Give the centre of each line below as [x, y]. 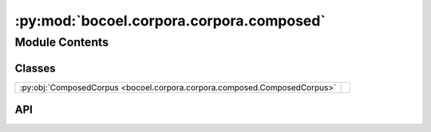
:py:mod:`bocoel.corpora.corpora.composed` [170, 21]
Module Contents [62, 42]
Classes [35, 68]
